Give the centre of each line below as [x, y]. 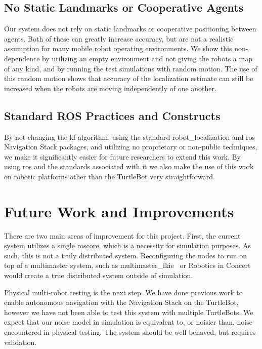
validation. [20, 342]
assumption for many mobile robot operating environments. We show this [118, 48]
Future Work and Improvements [119, 211]
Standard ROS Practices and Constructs [112, 115]
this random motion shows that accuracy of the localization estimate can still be [129, 78]
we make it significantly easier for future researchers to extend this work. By [122, 156]
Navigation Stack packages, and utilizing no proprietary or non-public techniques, [131, 147]
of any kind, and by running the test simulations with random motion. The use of [131, 68]
